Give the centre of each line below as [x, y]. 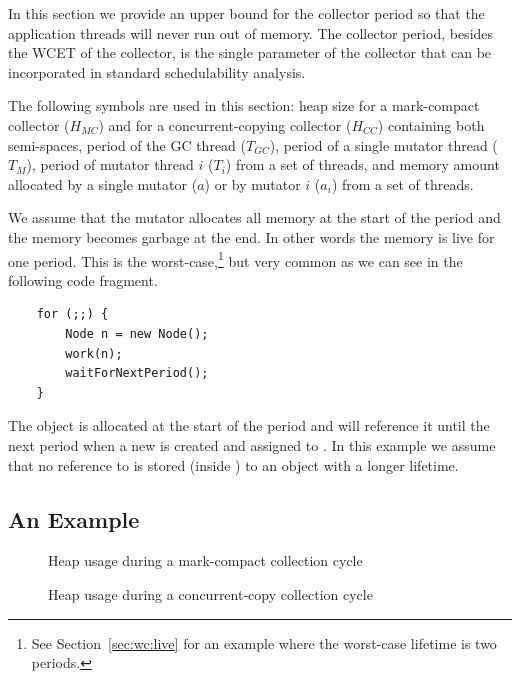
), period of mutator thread [110, 164]
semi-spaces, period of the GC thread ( [127, 144]
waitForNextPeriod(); [137, 373]
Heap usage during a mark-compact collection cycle [205, 560]
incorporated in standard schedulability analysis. [157, 71]
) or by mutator [252, 183]
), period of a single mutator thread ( [383, 144]
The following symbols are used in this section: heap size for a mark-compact [244, 105]
